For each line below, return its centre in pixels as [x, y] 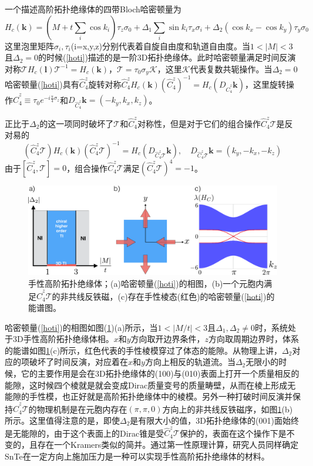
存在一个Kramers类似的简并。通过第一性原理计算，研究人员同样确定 [168, 444]
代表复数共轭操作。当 [231, 68]
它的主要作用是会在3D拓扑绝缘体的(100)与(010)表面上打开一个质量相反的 [160, 373]
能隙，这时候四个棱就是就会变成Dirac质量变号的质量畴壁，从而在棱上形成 [146, 385]
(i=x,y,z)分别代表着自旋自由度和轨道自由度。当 [160, 46]
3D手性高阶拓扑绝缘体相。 [63, 339]
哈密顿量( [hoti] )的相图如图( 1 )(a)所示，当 [81, 327]
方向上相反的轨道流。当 [190, 362]
